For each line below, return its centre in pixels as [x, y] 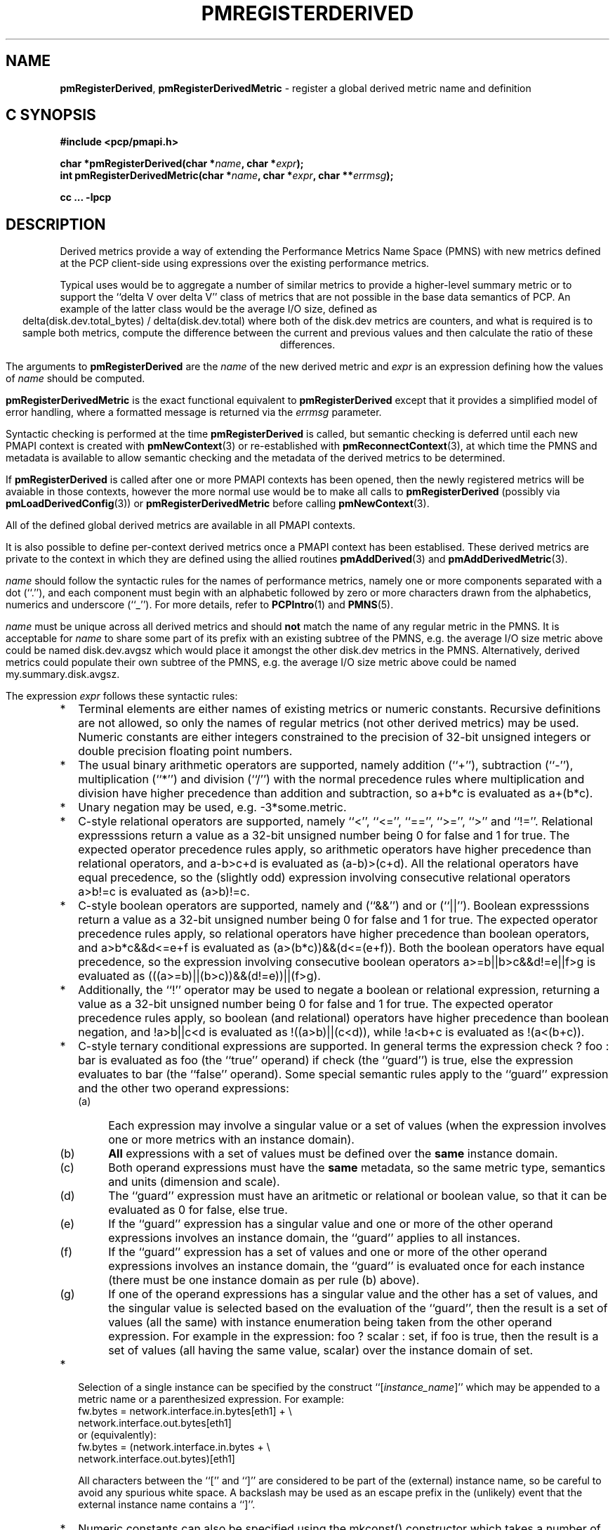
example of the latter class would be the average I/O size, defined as [219, 309]
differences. [307, 345]
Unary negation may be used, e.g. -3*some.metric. [212, 807]
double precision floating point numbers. [185, 751]
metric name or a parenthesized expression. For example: [211, 1399]
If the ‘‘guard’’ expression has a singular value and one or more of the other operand [331, 1224]
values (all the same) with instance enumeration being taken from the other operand [330, 1322]
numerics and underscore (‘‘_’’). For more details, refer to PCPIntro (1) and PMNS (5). [200, 605]
